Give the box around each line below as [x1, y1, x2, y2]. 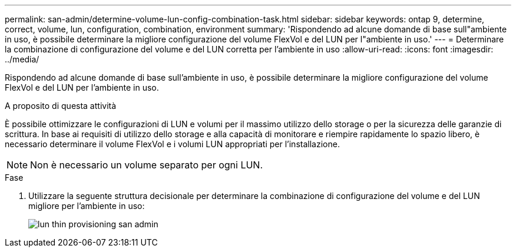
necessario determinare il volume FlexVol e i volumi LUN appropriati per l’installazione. [5, 139, 340, 149]
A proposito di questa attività [5, 101, 117, 111]
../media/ [5, 54, 39, 64]
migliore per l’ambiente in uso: [28, 201, 145, 211]
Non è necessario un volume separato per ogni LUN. [30, 159, 263, 171]
